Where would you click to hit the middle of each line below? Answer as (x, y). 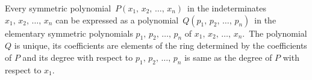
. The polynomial (275, 33)
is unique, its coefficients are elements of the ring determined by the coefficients (161, 45)
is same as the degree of (228, 57)
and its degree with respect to (78, 57)
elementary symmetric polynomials (69, 33)
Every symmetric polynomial (58, 8)
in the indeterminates (227, 8)
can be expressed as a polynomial (117, 20)
